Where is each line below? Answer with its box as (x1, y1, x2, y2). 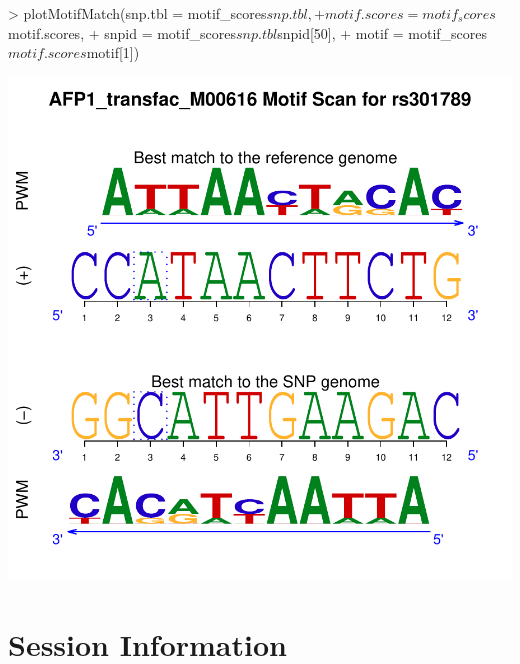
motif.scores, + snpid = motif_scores (8, 22, 236, 43)
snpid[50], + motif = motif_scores (277, 22, 488, 43)
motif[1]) (86, 42, 140, 63)
